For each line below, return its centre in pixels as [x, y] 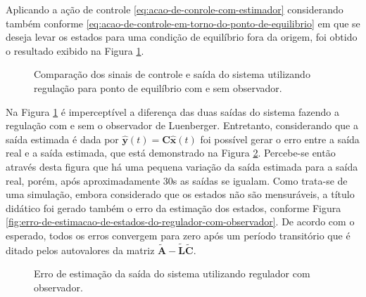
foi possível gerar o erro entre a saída [280, 139]
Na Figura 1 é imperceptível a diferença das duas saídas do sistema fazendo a [173, 111]
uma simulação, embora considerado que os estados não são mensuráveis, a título [180, 194]
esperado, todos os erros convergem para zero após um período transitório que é [178, 235]
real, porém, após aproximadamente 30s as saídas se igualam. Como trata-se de [177, 180]
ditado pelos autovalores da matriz [80, 250]
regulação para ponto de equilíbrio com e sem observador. [158, 87]
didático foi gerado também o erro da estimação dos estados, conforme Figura [173, 207]
